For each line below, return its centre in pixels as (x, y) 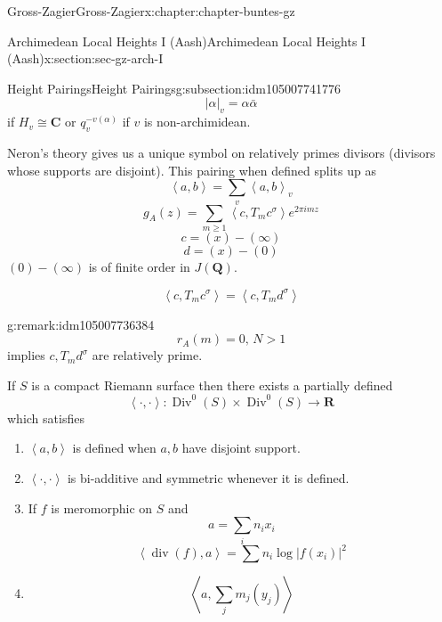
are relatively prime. (147, 355)
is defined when (114, 448)
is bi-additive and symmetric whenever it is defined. (208, 478)
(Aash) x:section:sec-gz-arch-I (85, 58)
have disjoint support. (241, 448)
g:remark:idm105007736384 (81, 324)
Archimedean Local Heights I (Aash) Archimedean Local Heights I (187, 41)
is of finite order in (139, 266)
